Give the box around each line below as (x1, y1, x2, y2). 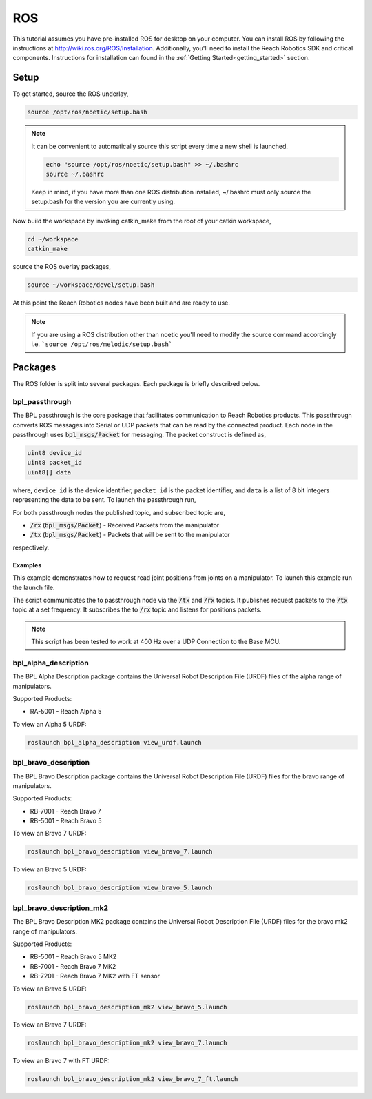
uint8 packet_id (27, 458, 83, 467)
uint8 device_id (27, 449, 83, 457)
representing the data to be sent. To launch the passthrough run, (12, 496, 196, 504)
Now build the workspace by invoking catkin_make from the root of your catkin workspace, (12, 216, 271, 225)
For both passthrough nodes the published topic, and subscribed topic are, (12, 508, 225, 516)
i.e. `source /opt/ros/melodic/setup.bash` (31, 340, 172, 348)
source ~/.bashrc (45, 170, 105, 178)
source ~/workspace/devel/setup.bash (27, 281, 155, 289)
